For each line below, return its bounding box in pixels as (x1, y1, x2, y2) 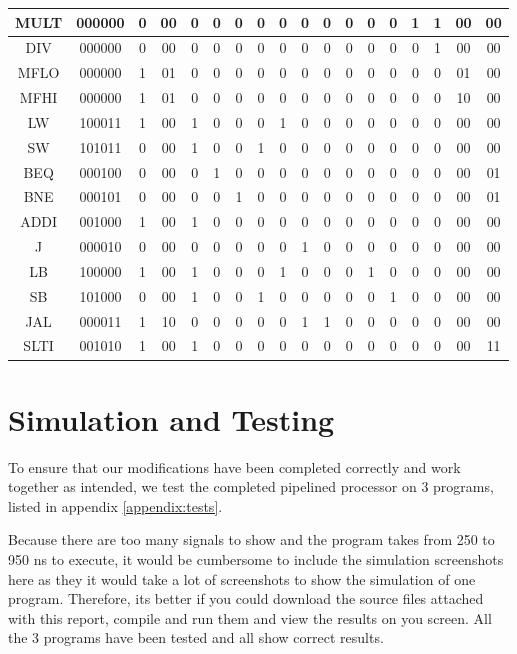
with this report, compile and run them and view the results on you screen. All (8, 607, 492, 628)
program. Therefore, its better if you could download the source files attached (8, 588, 484, 609)
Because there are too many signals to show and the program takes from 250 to (8, 529, 495, 550)
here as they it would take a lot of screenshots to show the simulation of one (8, 568, 476, 589)
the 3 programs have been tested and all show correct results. (8, 627, 384, 648)
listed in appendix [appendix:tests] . (8, 495, 223, 516)
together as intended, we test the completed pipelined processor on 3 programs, (8, 476, 494, 497)
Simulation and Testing (8, 398, 335, 439)
